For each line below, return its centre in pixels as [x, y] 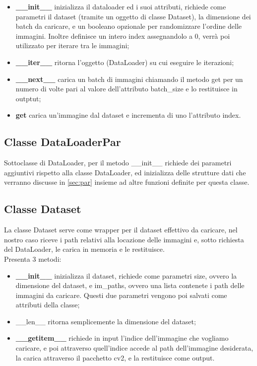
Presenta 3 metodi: [33, 258]
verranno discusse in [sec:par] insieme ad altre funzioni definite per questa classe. [127, 182]
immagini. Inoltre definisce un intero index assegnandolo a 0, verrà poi [123, 36]
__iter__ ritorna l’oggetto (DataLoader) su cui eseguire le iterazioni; [125, 62]
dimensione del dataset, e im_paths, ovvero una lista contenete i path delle [130, 285]
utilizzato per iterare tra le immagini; [72, 45]
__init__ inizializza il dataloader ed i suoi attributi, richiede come [121, 6]
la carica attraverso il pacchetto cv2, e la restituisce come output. [115, 357]
